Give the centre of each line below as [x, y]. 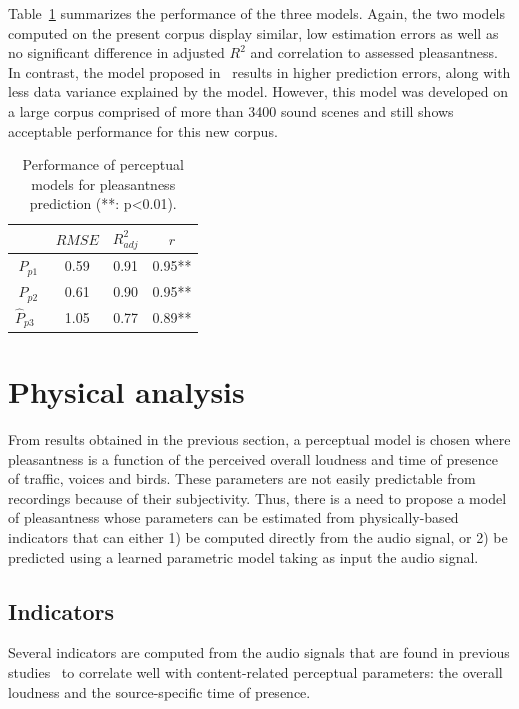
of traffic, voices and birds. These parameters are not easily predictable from [242, 478]
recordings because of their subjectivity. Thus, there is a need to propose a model [257, 497]
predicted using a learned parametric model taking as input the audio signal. [243, 556]
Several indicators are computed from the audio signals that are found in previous [259, 652]
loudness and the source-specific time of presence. [159, 691]
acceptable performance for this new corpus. [143, 130]
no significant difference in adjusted [116, 52]
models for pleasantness [103, 183]
